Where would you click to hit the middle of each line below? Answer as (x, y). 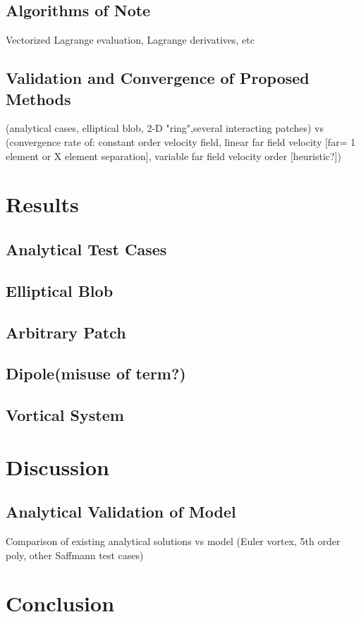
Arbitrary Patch (66, 332)
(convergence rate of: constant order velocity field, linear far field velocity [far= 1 (181, 141)
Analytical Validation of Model (121, 512)
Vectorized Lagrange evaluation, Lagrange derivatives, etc (130, 40)
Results (42, 204)
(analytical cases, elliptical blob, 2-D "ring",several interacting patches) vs (165, 128)
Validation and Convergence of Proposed (158, 78)
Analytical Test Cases (86, 249)
